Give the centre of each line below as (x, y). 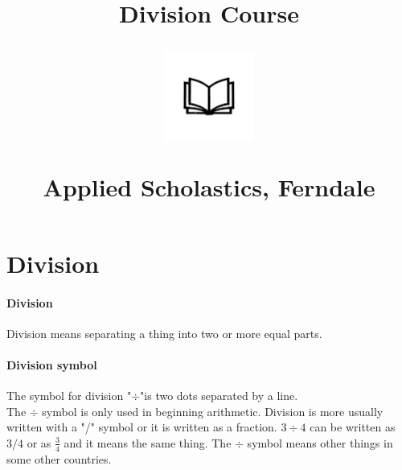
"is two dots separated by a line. (219, 396)
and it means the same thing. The (148, 442)
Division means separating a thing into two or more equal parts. (164, 333)
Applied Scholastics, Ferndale (209, 186)
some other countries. (59, 458)
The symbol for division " (69, 396)
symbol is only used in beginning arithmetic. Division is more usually (213, 411)
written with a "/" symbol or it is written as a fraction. (142, 427)
